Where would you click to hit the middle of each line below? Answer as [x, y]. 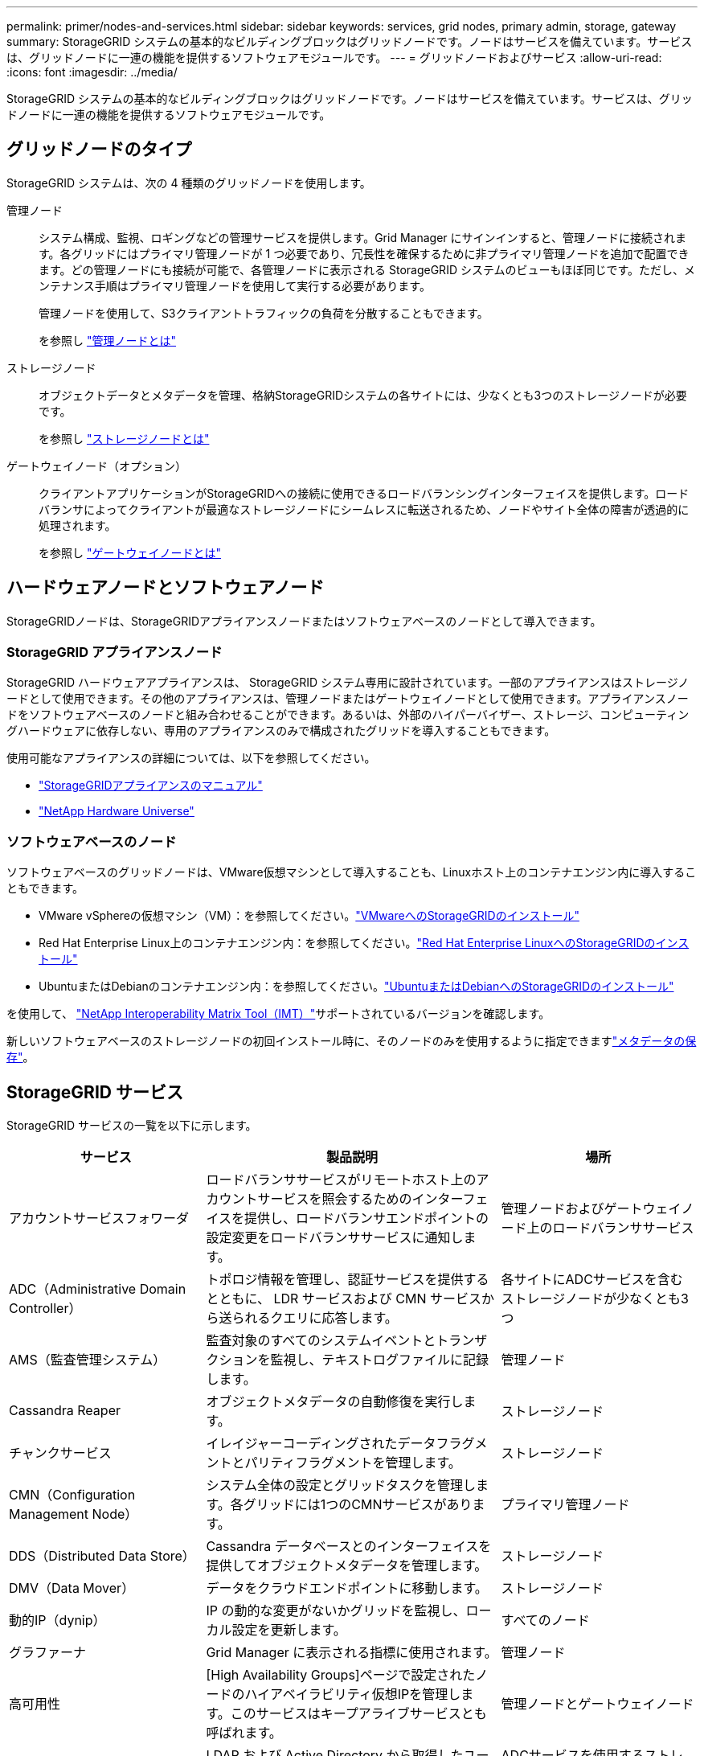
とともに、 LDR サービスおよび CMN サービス [344, 1299]
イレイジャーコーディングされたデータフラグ [340, 1444]
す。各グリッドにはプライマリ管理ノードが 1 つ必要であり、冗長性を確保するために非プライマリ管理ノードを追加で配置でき [364, 253]
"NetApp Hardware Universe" [117, 811]
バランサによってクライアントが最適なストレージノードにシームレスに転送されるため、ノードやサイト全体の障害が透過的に [364, 509]
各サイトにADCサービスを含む [592, 1280]
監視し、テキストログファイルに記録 [379, 1360]
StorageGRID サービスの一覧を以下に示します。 [132, 1126]
